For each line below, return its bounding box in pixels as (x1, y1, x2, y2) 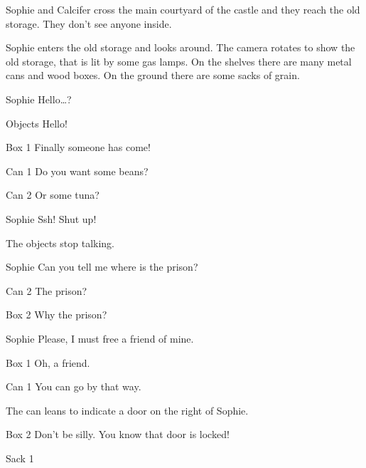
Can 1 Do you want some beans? (6, 163, 149, 178)
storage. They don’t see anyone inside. (6, 16, 172, 31)
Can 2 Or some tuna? (6, 187, 99, 202)
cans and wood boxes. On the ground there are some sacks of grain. (6, 68, 300, 83)
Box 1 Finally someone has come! (6, 140, 151, 155)
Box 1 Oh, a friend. (6, 355, 90, 370)
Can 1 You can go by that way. (6, 379, 141, 394)
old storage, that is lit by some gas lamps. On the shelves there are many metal (6, 53, 352, 68)
